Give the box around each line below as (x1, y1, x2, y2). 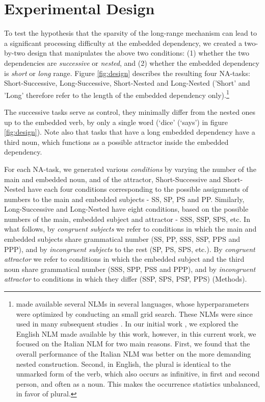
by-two (4, 47, 25, 58)
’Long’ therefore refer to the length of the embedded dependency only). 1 (4, 88, 229, 100)
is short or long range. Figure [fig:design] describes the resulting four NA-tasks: (4, 67, 250, 78)
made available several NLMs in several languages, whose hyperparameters (16, 298, 249, 309)
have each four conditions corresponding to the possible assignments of (28, 184, 249, 194)
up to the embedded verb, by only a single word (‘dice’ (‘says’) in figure (4, 116, 228, 127)
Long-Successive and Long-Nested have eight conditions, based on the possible (4, 204, 249, 214)
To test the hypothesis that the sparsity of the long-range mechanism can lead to (4, 28, 257, 38)
